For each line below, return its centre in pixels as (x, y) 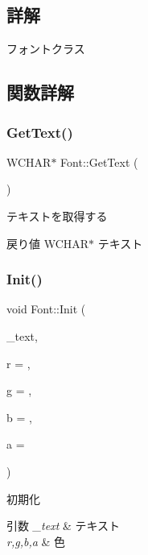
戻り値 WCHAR (48, 243)
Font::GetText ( (99, 162)
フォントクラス (46, 49)
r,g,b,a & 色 (36, 541)
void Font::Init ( (46, 309)
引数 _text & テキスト (64, 526)
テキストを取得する (57, 215)
